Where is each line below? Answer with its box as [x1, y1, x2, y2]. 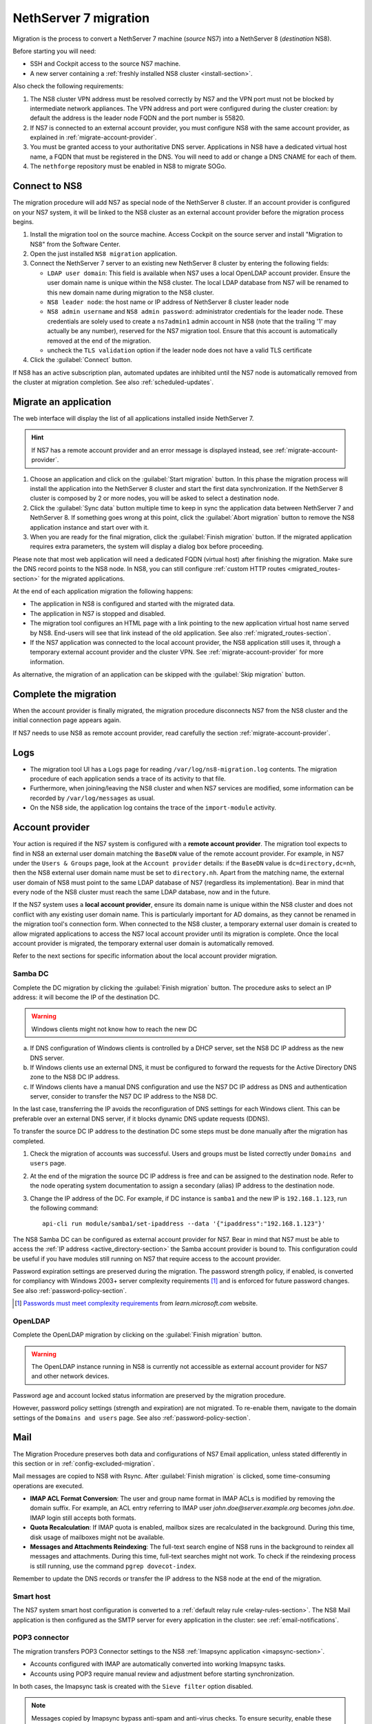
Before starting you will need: [12, 47, 96, 55]
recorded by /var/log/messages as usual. [30, 794, 155, 802]
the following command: [30, 1203, 99, 1212]
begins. [12, 217, 34, 225]
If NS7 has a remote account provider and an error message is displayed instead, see [31, 445, 273, 454]
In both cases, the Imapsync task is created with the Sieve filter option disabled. [12, 1683, 254, 1691]
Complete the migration [12, 688, 117, 700]
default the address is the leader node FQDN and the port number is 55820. [30, 114, 245, 122]
